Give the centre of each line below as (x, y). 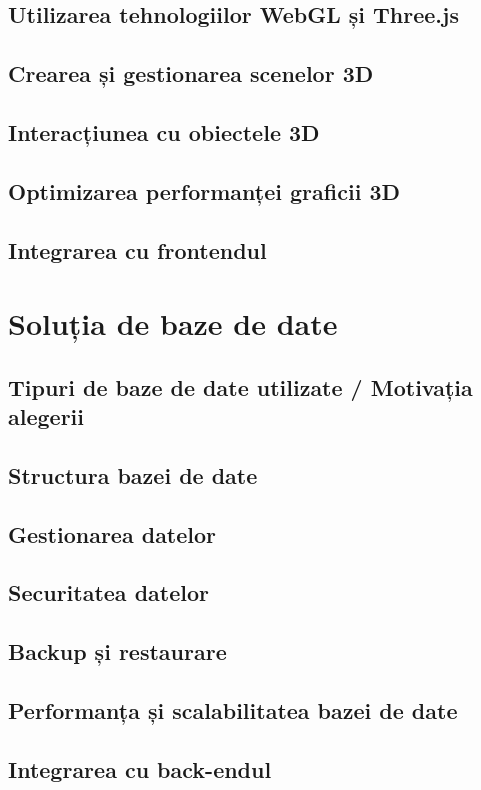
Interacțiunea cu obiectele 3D (164, 131)
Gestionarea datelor (112, 533)
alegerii (46, 416)
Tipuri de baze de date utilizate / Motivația (240, 386)
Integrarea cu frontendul (137, 249)
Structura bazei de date (133, 474)
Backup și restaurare (117, 651)
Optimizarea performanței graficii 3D (204, 190)
